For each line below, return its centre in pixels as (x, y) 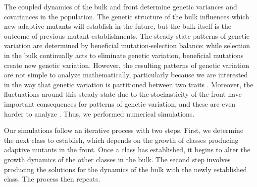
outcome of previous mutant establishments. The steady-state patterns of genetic (127, 35)
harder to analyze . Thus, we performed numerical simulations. (99, 113)
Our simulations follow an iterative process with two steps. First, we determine (124, 130)
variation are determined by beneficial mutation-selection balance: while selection (127, 45)
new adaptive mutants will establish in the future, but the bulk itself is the (118, 26)
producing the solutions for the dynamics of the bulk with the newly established (126, 169)
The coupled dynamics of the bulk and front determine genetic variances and (121, 6)
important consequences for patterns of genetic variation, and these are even (120, 103)
